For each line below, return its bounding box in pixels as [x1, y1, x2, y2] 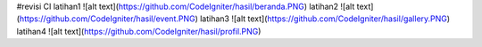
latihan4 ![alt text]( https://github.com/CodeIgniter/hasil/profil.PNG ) [16, 26, 262, 36]
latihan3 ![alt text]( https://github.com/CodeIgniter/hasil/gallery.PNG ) [199, 13, 451, 24]
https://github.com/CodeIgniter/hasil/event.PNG [19, 13, 195, 24]
